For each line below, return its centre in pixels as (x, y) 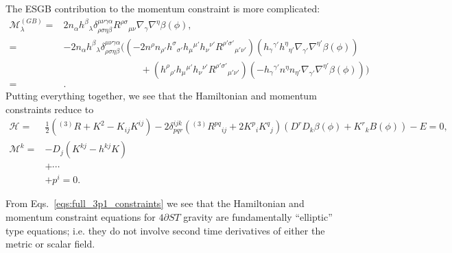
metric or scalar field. (50, 244)
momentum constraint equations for (81, 216)
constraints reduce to (50, 109)
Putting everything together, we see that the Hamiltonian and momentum (161, 95)
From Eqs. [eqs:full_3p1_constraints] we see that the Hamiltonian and (155, 203)
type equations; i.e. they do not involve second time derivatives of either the (165, 230)
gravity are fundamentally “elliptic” (258, 216)
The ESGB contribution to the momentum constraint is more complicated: (163, 8)
